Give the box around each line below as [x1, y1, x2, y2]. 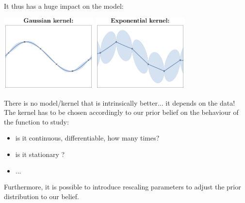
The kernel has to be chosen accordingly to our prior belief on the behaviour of [4, 107, 239, 117]
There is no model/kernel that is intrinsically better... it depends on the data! [4, 97, 235, 108]
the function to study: [4, 116, 69, 126]
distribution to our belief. [4, 191, 79, 201]
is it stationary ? [15, 149, 65, 159]
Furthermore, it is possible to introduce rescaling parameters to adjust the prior [4, 182, 241, 192]
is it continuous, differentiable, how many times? [15, 133, 160, 143]
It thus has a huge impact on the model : [4, 1, 124, 11]
